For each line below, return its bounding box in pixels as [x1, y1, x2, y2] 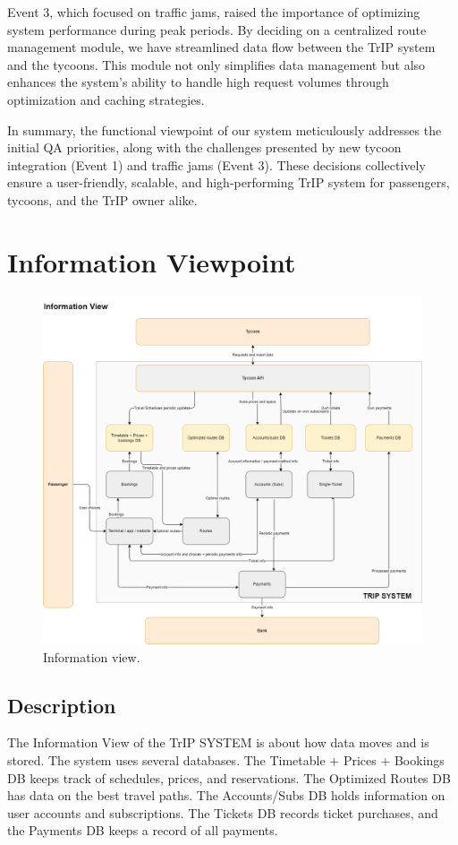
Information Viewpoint [7, 243, 296, 280]
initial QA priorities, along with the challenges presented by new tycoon [7, 138, 402, 157]
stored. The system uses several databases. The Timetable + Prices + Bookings [7, 751, 445, 770]
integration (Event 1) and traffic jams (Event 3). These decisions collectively [7, 155, 426, 174]
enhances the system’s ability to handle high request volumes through [7, 73, 389, 91]
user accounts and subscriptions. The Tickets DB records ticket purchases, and [7, 803, 438, 822]
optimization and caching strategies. [7, 90, 205, 108]
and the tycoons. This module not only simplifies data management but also [7, 55, 426, 73]
